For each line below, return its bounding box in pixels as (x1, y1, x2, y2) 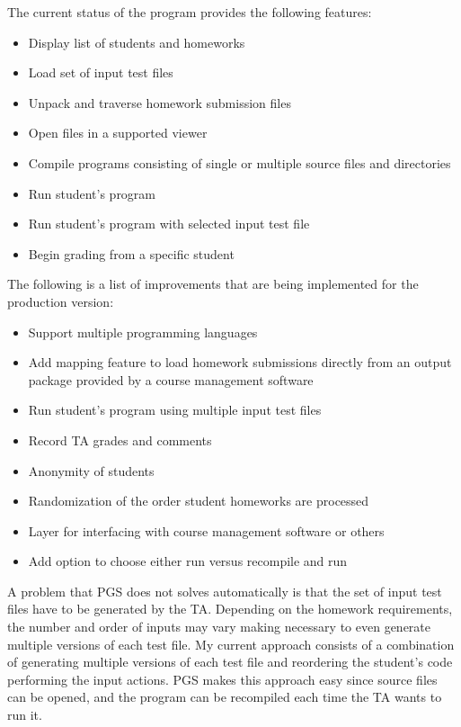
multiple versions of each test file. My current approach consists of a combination (7, 634, 455, 653)
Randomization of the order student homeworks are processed (28, 491, 369, 510)
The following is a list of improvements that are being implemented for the (7, 274, 419, 293)
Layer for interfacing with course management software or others (28, 521, 385, 540)
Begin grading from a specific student (28, 244, 235, 263)
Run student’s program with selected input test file (28, 214, 310, 233)
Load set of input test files (28, 63, 173, 82)
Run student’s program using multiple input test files (28, 400, 322, 419)
